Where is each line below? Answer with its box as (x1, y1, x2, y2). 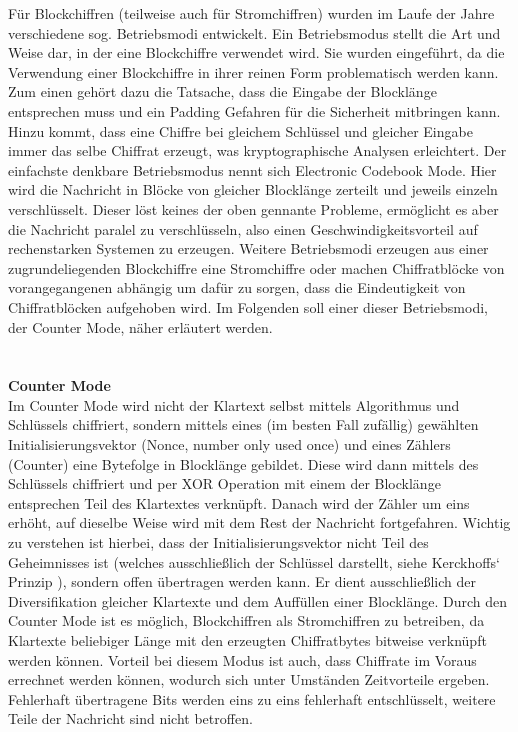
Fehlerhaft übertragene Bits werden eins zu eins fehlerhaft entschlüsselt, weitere (8, 688, 496, 709)
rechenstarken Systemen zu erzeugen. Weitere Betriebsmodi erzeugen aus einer (8, 238, 489, 259)
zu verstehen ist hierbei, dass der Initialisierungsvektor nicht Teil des (8, 532, 429, 553)
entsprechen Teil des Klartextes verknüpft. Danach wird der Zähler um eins (8, 492, 470, 513)
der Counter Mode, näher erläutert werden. (8, 316, 273, 337)
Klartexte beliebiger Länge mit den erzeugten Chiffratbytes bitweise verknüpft (8, 630, 487, 650)
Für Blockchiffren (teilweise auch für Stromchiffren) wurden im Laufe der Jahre (8, 3, 495, 23)
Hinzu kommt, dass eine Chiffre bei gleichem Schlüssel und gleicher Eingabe (8, 120, 473, 141)
